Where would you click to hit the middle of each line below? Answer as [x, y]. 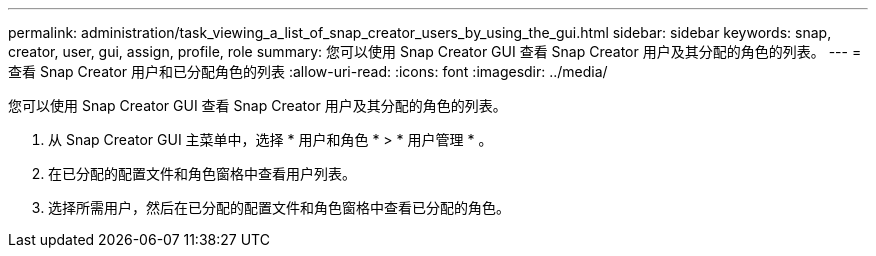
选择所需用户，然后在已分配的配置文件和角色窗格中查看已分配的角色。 [279, 207]
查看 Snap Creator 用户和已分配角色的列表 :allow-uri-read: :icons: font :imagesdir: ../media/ [308, 71]
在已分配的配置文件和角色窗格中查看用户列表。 [202, 173]
